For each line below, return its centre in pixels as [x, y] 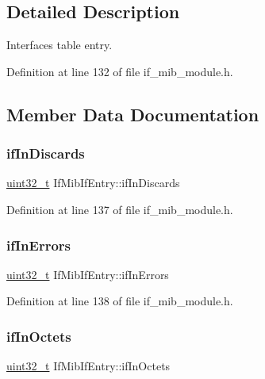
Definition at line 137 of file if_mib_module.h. [120, 209]
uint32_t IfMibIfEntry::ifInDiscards [93, 183]
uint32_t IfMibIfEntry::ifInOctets [88, 366]
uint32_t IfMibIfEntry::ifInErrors [88, 274]
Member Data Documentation [133, 114]
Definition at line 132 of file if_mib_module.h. [120, 71]
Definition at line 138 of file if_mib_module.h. [120, 301]
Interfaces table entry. [60, 45]
